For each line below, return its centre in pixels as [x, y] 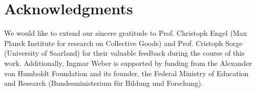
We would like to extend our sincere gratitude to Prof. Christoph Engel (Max [126, 33]
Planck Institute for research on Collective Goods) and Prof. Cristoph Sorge [123, 43]
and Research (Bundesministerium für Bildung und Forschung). [104, 83]
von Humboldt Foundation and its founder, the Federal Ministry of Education [126, 73]
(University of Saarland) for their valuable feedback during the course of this [124, 53]
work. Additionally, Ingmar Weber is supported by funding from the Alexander [128, 63]
